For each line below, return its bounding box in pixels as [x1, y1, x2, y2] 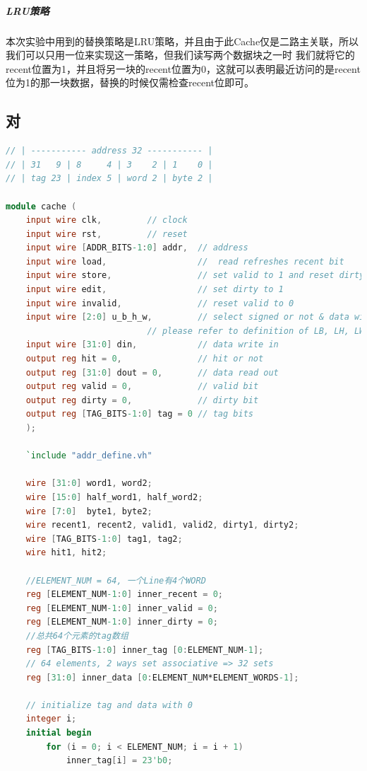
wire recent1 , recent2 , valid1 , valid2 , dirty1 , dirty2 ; [25, 520, 299, 531]
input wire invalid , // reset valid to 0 [25, 298, 294, 308]
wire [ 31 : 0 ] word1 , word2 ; [25, 478, 152, 489]
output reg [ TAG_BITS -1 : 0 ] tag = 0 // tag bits [25, 409, 253, 419]
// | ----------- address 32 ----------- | [6, 146, 213, 156]
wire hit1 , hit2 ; [25, 547, 107, 558]
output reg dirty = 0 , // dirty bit [25, 395, 259, 405]
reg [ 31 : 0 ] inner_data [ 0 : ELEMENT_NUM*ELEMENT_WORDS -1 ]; [25, 672, 299, 683]
